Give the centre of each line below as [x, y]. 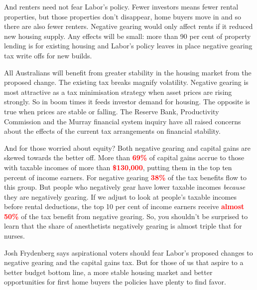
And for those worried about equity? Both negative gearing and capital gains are [127, 147]
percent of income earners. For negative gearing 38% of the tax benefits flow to [125, 177]
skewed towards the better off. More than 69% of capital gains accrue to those [124, 157]
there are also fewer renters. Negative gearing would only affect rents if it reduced [128, 26]
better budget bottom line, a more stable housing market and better [108, 272]
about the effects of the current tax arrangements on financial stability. [112, 131]
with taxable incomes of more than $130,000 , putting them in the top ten [118, 167]
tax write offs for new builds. [48, 55]
